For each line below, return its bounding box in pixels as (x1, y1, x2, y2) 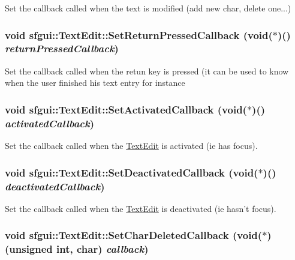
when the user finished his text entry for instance (5, 76, 185, 89)
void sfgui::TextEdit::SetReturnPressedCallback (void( (5, 27, 273, 42)
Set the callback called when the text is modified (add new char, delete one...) (5, 2, 291, 14)
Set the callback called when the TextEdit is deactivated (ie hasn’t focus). (5, 202, 276, 214)
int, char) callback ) (56, 241, 149, 256)
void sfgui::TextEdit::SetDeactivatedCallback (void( (5, 165, 258, 180)
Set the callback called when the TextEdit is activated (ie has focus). (5, 139, 258, 152)
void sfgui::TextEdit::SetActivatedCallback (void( (5, 101, 247, 116)
